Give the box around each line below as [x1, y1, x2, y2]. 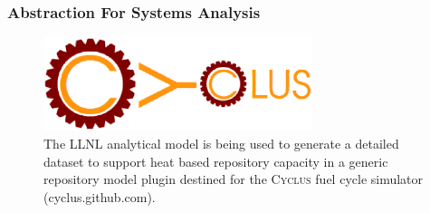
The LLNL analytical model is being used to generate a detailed [43, 133, 399, 152]
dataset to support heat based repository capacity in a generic [43, 151, 388, 170]
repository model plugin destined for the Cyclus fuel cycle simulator [43, 169, 424, 189]
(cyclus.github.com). [43, 187, 156, 206]
